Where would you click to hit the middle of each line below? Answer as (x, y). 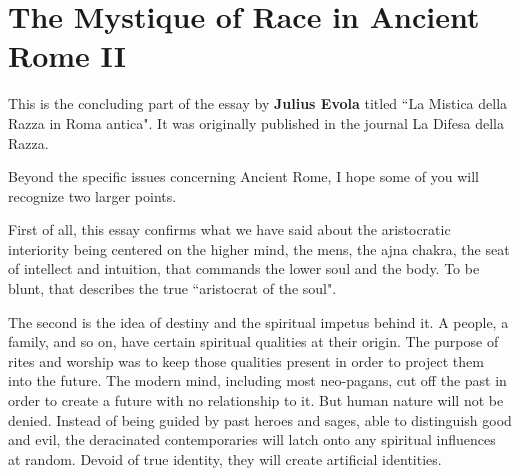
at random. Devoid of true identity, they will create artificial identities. (225, 458)
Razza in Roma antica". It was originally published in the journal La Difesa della (256, 122)
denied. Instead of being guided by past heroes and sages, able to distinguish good (260, 419)
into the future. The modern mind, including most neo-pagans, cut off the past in (257, 380)
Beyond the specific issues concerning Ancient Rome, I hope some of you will (243, 176)
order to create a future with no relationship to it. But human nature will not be (256, 400)
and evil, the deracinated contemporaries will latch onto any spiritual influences (252, 439)
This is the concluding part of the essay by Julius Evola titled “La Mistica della (258, 103)
